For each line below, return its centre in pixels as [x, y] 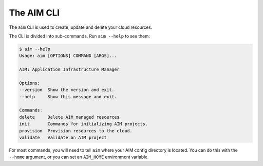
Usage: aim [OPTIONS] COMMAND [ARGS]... [68, 56]
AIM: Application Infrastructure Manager [69, 70]
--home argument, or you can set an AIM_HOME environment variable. [79, 157]
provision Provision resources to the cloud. [76, 131]
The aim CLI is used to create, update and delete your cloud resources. [81, 27]
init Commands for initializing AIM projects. [84, 124]
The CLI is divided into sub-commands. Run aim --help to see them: [80, 36]
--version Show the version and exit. [67, 90]
